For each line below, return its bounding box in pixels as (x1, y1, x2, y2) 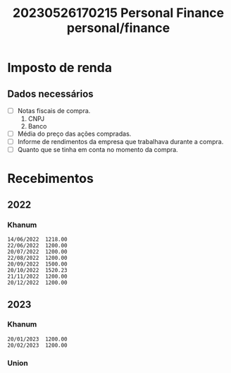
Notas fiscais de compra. (17, 107, 91, 114)
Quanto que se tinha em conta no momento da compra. (17, 146, 178, 154)
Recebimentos (7, 171, 94, 186)
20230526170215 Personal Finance (13, 5, 224, 21)
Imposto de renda (7, 60, 113, 76)
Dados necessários (7, 88, 94, 100)
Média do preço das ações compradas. (17, 129, 132, 138)
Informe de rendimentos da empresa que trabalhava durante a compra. (17, 138, 224, 146)
